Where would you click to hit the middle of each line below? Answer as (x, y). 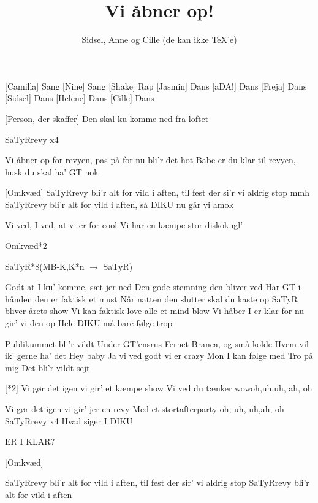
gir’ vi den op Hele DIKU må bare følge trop (89, 323)
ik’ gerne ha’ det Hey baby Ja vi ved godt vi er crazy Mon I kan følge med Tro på (159, 355)
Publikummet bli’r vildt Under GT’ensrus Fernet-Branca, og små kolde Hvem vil (157, 343)
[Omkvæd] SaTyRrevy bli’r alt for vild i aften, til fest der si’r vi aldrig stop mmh (157, 192)
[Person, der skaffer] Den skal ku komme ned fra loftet (107, 118)
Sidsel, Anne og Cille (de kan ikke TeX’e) (159, 40)
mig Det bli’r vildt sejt (47, 367)
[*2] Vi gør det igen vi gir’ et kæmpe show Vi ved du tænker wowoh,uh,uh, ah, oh (159, 388)
